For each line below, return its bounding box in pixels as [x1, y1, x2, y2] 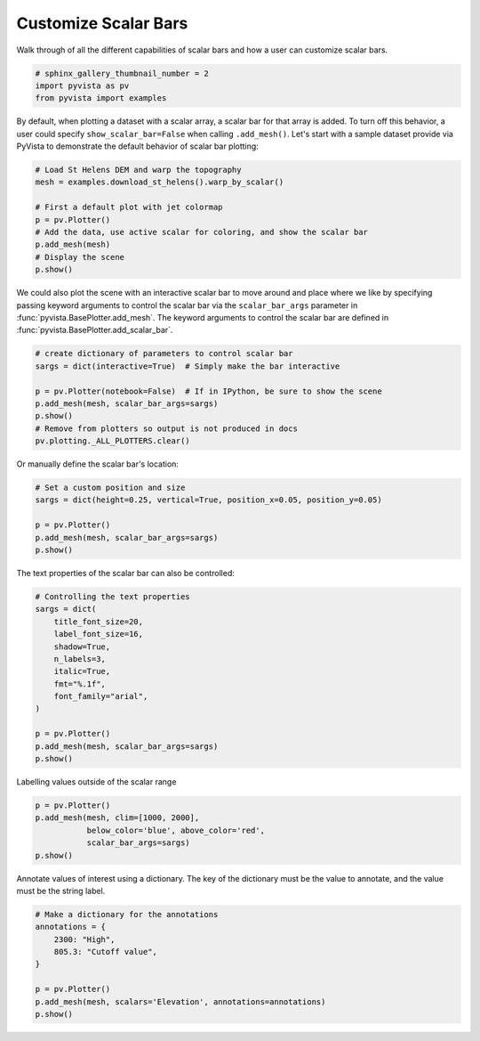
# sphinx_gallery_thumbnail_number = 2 [35, 68, 209, 78]
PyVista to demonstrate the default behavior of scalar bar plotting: [16, 141, 260, 151]
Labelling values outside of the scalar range [16, 777, 177, 787]
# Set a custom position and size [35, 483, 186, 493]
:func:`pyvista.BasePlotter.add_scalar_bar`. [16, 325, 173, 336]
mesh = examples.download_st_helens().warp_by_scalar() [35, 177, 284, 187]
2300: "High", [53, 934, 116, 944]
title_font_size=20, [53, 616, 144, 627]
